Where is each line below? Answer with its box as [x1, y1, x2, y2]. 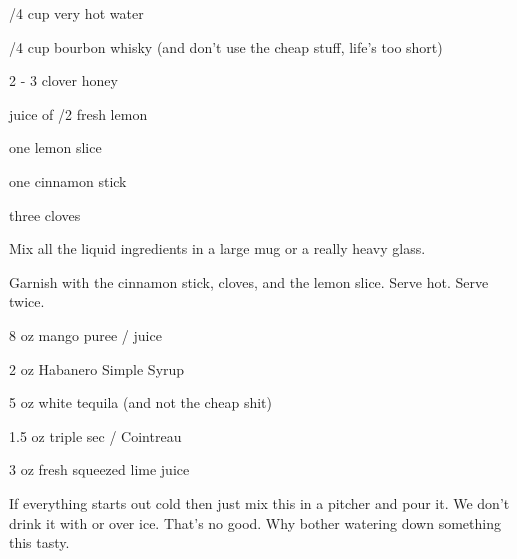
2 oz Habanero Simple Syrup [9, 358, 185, 379]
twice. [9, 291, 45, 312]
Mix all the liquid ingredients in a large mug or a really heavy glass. [9, 238, 426, 259]
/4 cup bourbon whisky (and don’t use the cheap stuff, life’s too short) [9, 36, 443, 57]
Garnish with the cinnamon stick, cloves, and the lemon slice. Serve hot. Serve [9, 271, 489, 292]
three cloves [9, 204, 81, 225]
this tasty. [9, 532, 70, 553]
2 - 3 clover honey [9, 70, 118, 91]
